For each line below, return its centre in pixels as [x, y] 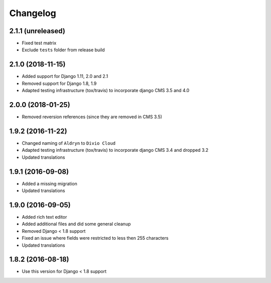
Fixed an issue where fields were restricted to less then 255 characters [95, 238]
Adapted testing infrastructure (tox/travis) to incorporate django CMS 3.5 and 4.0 [106, 90]
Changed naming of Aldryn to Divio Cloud [69, 143]
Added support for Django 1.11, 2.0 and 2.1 [65, 76]
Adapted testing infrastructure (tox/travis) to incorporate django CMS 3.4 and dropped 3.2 [115, 150]
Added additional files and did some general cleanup [76, 224]
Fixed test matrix [39, 43]
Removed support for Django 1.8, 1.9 [59, 83]
